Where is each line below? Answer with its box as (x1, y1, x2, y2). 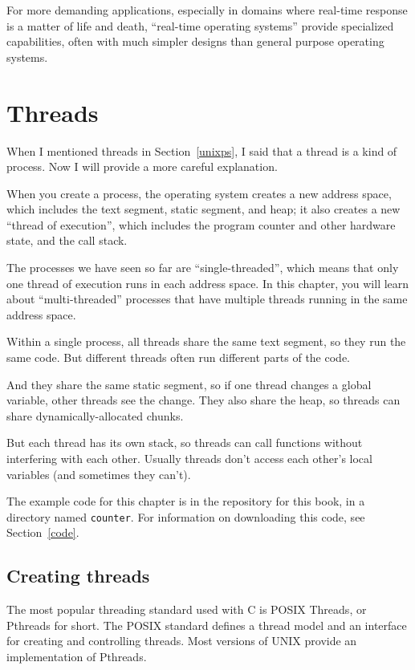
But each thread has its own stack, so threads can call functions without (6, 434, 363, 451)
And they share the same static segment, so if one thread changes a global (6, 376, 372, 392)
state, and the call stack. (6, 232, 128, 249)
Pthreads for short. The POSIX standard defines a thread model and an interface (6, 616, 407, 633)
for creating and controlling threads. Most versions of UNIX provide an (6, 632, 357, 649)
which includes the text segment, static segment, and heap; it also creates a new (6, 201, 401, 217)
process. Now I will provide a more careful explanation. (6, 158, 278, 175)
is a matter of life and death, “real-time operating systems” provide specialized (6, 17, 394, 34)
